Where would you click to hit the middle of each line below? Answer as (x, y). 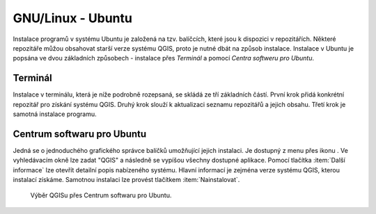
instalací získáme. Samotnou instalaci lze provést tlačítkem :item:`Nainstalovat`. (126, 180)
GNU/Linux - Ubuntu (72, 18)
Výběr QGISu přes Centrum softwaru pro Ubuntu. (101, 195)
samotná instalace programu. (55, 114)
